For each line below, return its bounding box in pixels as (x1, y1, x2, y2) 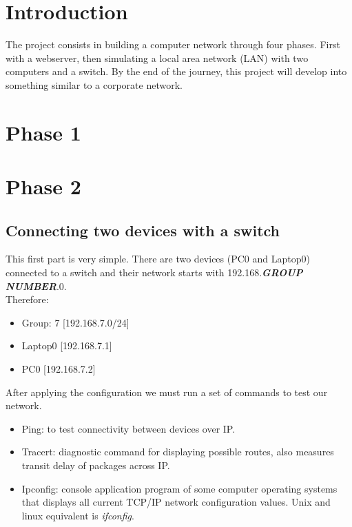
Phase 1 (6, 118, 81, 146)
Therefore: (6, 292, 49, 307)
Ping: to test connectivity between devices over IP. (21, 421, 236, 435)
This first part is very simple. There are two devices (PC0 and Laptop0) (6, 251, 310, 266)
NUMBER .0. (6, 278, 67, 293)
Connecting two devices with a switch (6, 219, 280, 240)
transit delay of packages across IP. (21, 457, 170, 472)
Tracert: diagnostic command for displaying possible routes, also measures (21, 444, 334, 459)
